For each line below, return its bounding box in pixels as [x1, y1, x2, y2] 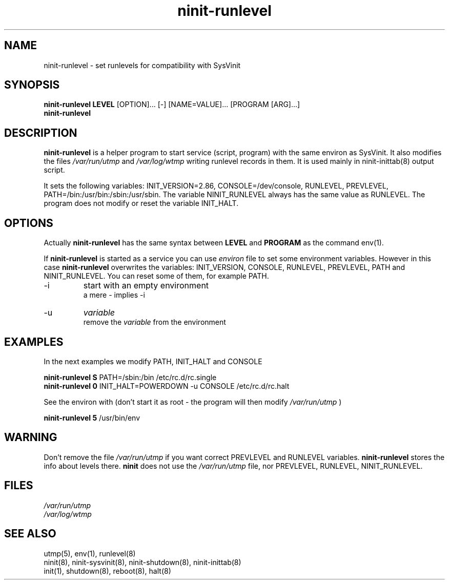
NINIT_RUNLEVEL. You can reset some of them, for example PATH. [44, 272, 269, 281]
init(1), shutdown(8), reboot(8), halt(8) [44, 566, 171, 575]
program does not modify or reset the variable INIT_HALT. [44, 199, 239, 208]
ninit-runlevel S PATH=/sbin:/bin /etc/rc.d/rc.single [44, 372, 217, 382]
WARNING [4, 431, 57, 444]
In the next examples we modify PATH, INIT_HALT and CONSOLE [44, 357, 262, 366]
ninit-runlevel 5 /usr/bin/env [44, 413, 140, 422]
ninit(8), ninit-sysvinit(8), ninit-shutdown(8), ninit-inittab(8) [44, 557, 241, 567]
